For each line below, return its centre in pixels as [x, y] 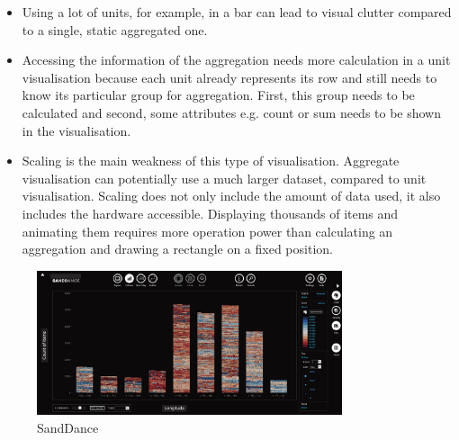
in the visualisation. [76, 130]
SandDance [68, 427]
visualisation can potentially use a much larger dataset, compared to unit [224, 178]
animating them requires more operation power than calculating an [207, 231]
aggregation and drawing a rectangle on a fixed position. [177, 249]
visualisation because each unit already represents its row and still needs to [229, 77]
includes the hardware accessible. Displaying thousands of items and [210, 213]
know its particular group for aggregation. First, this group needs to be [218, 95]
